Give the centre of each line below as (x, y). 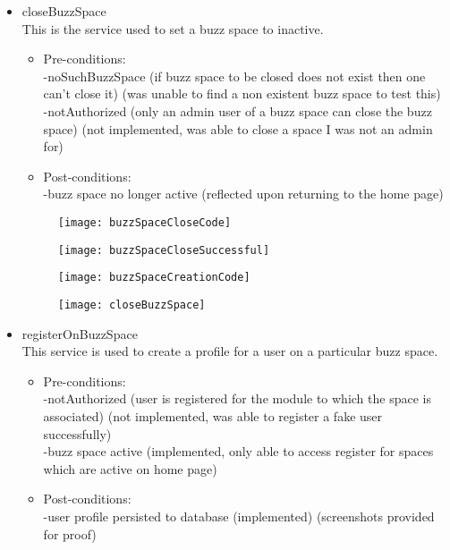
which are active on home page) (130, 468)
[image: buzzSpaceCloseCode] (144, 222)
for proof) (70, 533)
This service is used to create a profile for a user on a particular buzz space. (230, 351)
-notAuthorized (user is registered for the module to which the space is (237, 398)
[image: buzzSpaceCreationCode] (154, 278)
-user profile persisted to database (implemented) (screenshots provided (239, 516)
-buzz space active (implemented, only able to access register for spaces (238, 451)
